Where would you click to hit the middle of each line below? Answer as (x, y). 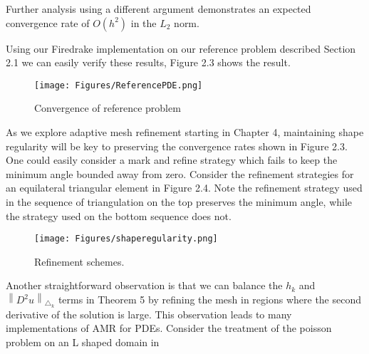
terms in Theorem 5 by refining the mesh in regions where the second (210, 300)
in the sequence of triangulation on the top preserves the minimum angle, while (179, 202)
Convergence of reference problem (108, 108)
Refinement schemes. (79, 261)
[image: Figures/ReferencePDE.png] (119, 85)
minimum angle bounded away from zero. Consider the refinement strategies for (180, 173)
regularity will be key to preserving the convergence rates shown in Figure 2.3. (177, 146)
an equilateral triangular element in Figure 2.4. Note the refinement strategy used (184, 188)
